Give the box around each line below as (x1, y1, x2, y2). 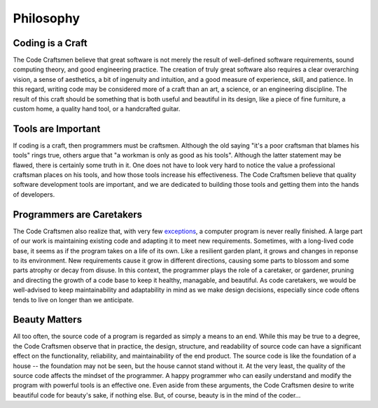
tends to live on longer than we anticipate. (13, 295, 134, 304)
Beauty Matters (13, 314, 83, 325)
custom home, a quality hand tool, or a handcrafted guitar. (13, 105, 181, 113)
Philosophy (13, 10, 80, 26)
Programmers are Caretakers (13, 209, 143, 220)
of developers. (13, 190, 55, 199)
